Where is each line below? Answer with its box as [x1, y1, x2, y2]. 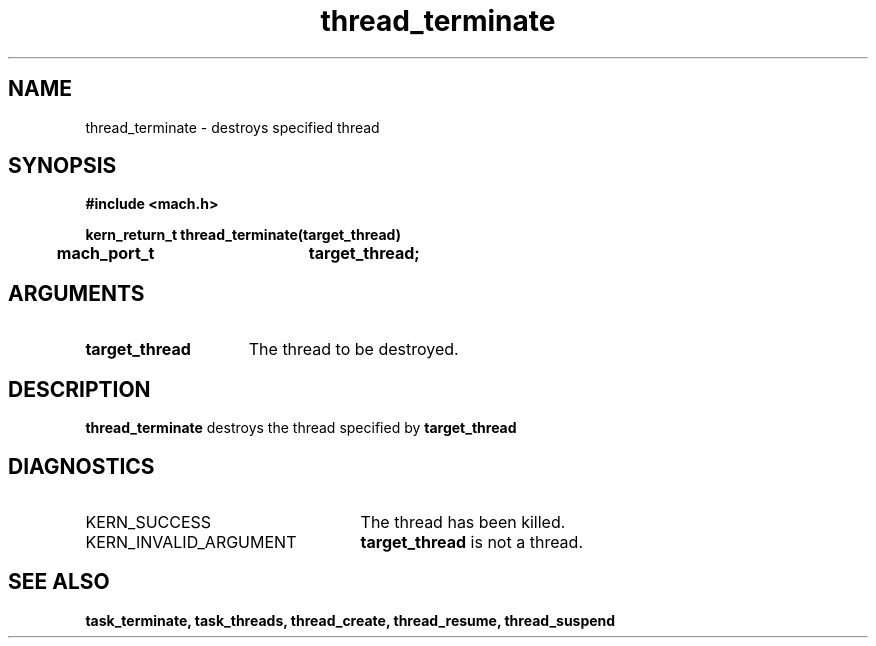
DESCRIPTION [8, 376, 151, 402]
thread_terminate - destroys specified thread [85, 118, 380, 136]
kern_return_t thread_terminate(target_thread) [85, 226, 401, 244]
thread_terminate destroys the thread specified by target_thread [85, 419, 517, 437]
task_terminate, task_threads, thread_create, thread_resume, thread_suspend [85, 611, 616, 629]
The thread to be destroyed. [248, 339, 459, 360]
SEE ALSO [8, 569, 110, 595]
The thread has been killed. [360, 511, 566, 532]
